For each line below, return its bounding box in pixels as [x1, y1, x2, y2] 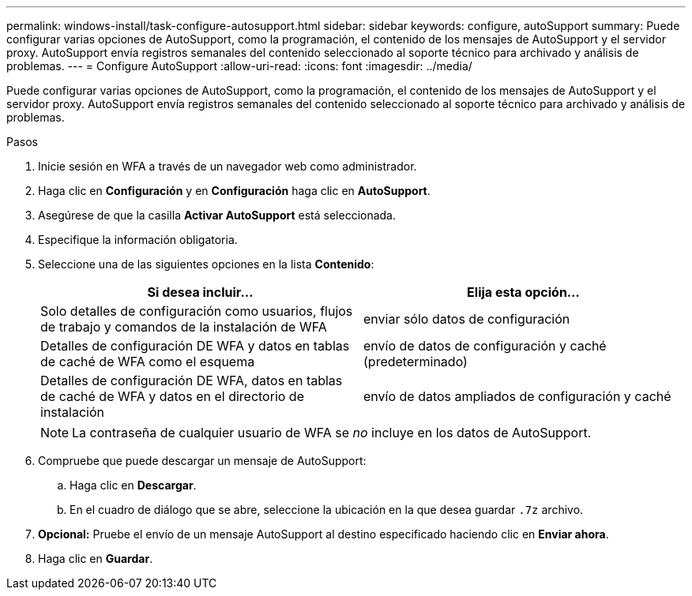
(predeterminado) [363, 354, 468, 369]
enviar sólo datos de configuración [363, 311, 570, 327]
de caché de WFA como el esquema [40, 354, 255, 369]
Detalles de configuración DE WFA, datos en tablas [40, 373, 343, 388]
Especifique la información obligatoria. [38, 233, 238, 246]
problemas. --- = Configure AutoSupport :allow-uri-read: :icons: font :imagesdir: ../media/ [6, 59, 472, 73]
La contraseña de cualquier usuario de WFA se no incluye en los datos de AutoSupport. [72, 425, 592, 440]
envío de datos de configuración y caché [363, 338, 607, 354]
